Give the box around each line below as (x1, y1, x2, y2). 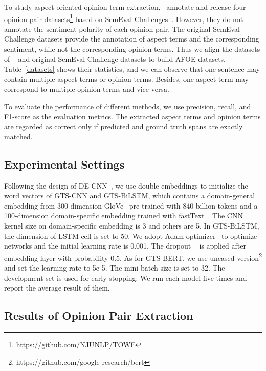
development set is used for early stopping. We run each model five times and (4, 272, 247, 283)
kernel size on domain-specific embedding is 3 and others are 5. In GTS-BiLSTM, (4, 220, 259, 231)
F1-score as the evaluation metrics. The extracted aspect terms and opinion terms (4, 111, 261, 121)
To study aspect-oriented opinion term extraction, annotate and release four (4, 2, 246, 12)
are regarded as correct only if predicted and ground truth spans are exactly (4, 121, 243, 132)
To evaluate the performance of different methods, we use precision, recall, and (4, 101, 251, 111)
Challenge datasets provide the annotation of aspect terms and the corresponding (4, 33, 259, 44)
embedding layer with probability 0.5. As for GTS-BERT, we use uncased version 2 (4, 251, 262, 263)
